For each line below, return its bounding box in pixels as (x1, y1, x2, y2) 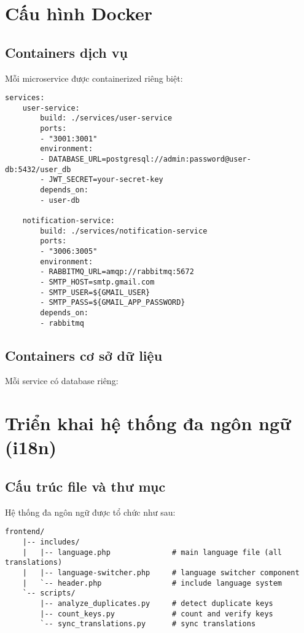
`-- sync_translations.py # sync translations (40, 619, 256, 629)
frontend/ (5, 527, 45, 537)
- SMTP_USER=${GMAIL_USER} (40, 288, 150, 297)
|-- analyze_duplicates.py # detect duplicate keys (40, 599, 273, 608)
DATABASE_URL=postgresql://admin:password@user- (49, 155, 251, 164)
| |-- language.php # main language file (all (22, 548, 283, 557)
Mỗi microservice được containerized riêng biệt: (5, 71, 183, 84)
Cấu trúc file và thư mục (5, 477, 166, 496)
